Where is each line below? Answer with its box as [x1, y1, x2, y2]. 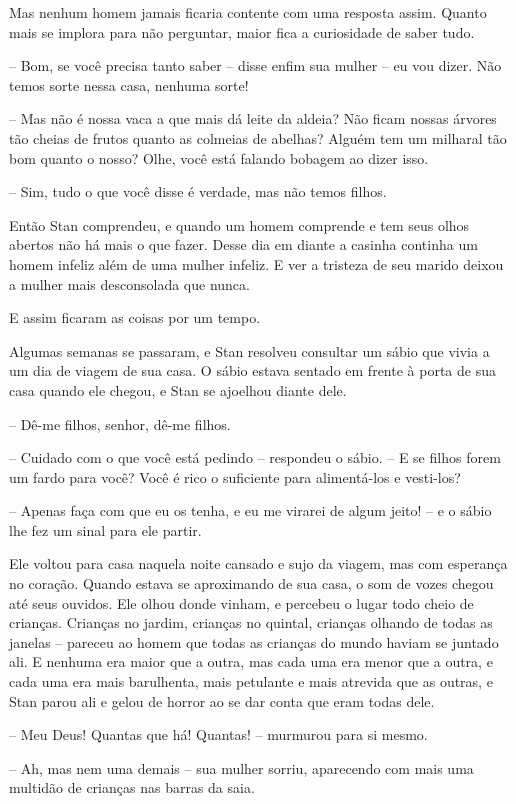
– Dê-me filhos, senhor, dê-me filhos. [9, 413, 231, 434]
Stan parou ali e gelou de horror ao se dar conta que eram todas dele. [9, 690, 435, 711]
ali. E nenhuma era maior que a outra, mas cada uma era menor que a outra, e [9, 651, 493, 672]
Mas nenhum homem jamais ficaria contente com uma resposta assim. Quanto [9, 2, 487, 22]
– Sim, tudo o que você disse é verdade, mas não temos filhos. [9, 181, 387, 202]
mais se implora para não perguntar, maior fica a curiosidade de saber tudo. [9, 21, 475, 42]
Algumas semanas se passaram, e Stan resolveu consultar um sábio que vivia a [9, 340, 490, 361]
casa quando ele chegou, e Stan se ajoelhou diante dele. [9, 379, 347, 400]
